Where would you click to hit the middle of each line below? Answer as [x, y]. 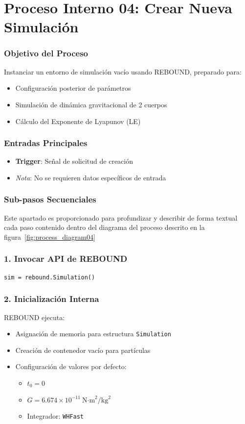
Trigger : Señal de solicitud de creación [74, 161]
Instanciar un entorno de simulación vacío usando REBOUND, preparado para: [123, 71]
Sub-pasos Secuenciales [50, 199]
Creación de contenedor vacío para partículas [83, 350]
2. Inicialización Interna [52, 299]
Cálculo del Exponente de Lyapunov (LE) [78, 121]
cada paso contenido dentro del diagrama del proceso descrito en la [104, 227]
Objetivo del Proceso [46, 53]
